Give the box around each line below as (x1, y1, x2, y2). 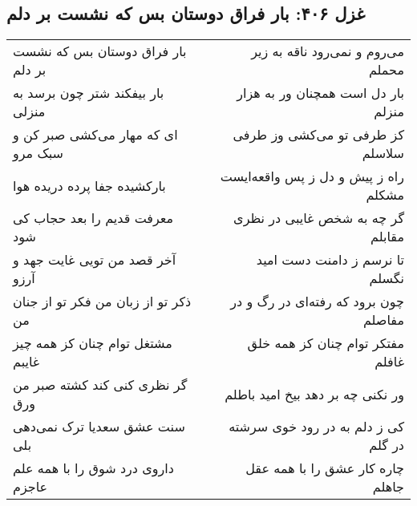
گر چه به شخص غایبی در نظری (233, 208, 404, 228)
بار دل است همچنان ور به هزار (237, 83, 404, 103)
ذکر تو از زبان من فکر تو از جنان (13, 292, 192, 311)
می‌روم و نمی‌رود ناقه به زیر (251, 42, 404, 61)
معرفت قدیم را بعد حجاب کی (13, 208, 174, 228)
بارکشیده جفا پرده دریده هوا (13, 176, 166, 195)
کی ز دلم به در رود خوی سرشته (229, 417, 404, 436)
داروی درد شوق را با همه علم (13, 459, 174, 478)
